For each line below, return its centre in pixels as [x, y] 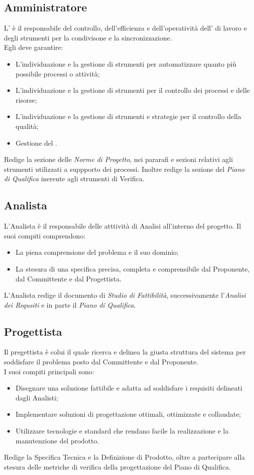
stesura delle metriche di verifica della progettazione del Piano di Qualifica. [117, 466]
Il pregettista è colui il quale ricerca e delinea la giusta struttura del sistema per [125, 352]
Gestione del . [36, 142]
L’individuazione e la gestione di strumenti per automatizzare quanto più [126, 63]
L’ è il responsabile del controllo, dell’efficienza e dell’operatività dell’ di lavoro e [126, 28]
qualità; [27, 126]
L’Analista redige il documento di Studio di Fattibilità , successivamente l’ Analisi [125, 295]
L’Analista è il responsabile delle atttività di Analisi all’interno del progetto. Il [123, 226]
